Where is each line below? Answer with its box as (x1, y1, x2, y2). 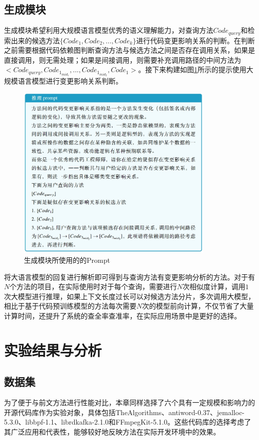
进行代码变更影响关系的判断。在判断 (136, 35, 255, 45)
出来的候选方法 (10, 35, 60, 45)
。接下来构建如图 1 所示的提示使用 (138, 64, 247, 75)
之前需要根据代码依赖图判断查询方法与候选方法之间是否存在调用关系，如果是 (4, 45, 255, 55)
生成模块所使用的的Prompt (24, 254, 110, 265)
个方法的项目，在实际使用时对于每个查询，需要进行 (9, 281, 177, 292)
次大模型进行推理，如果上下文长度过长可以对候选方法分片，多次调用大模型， (4, 291, 255, 301)
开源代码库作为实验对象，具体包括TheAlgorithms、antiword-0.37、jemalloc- (4, 407, 245, 417)
